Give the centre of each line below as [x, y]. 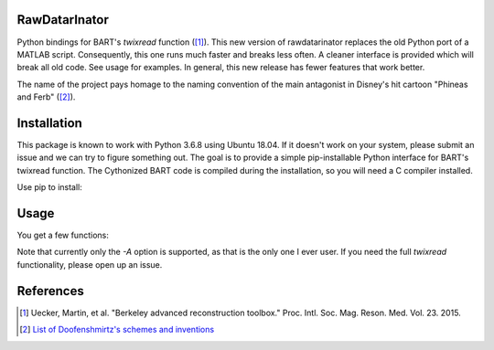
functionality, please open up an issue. [90, 264]
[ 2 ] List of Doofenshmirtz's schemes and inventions [117, 330]
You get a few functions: [63, 235]
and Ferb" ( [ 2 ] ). [46, 97]
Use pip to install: [49, 187]
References [50, 291]
